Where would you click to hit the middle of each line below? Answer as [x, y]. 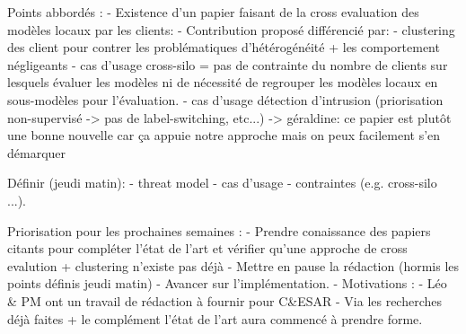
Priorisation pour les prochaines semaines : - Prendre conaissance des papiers [219, 230]
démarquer [37, 152]
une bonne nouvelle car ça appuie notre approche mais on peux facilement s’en [224, 135]
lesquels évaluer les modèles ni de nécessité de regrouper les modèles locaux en [223, 82]
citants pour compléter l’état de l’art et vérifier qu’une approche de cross [207, 248]
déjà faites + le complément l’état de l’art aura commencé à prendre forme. [215, 318]
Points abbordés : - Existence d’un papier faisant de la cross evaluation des [213, 12]
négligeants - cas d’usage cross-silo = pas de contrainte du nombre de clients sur [228, 64]
